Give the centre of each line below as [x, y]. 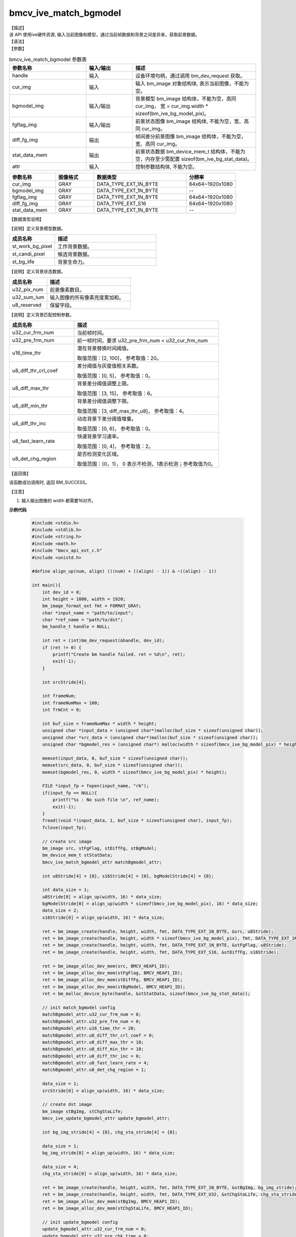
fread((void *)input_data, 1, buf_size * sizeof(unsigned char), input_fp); [137, 821]
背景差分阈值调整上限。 [104, 383]
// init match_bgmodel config [79, 1007]
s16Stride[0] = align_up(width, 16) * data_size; [103, 917]
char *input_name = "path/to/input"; [88, 613]
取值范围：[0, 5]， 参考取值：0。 [115, 376]
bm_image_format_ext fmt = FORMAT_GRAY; [92, 606]
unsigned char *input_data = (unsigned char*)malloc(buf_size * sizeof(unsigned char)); [153, 731]
